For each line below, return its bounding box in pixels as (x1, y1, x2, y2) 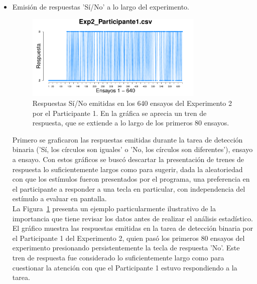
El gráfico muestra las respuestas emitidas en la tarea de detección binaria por (12, 223, 253, 233)
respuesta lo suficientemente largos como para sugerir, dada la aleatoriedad (12, 164, 243, 174)
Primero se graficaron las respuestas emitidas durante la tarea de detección (12, 134, 243, 145)
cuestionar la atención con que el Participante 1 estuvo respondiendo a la (12, 262, 237, 272)
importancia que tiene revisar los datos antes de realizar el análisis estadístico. (12, 213, 253, 223)
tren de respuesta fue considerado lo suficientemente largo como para (12, 252, 224, 262)
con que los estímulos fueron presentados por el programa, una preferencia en (12, 174, 250, 184)
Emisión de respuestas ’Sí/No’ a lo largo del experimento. (12, 2, 189, 12)
